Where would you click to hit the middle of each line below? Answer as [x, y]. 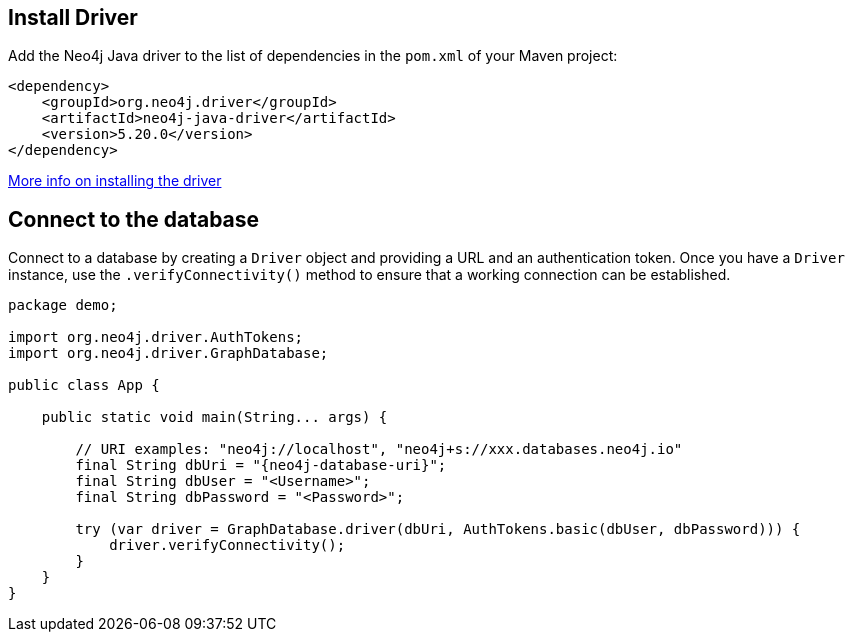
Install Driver [73, 17]
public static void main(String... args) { [214, 417]
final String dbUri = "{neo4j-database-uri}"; [261, 465]
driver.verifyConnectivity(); [227, 545]
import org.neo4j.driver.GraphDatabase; [168, 353]
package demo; [63, 305]
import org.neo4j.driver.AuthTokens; [156, 337]
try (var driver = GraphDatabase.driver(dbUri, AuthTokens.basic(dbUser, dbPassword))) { [438, 529]
